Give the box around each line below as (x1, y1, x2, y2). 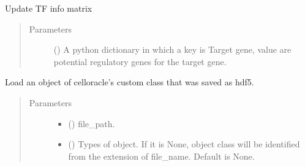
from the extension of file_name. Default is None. (68, 149, 255, 162)
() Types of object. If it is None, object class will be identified (68, 138, 300, 150)
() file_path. (68, 117, 115, 130)
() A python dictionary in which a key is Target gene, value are (53, 43, 292, 56)
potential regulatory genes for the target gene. (53, 55, 227, 68)
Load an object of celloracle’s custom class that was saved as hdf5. (5, 76, 254, 88)
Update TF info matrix (5, 2, 92, 14)
